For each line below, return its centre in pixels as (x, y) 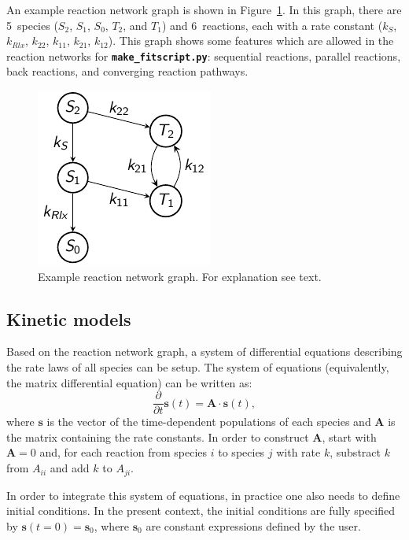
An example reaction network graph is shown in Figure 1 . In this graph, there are (204, 9)
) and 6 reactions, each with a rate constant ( (272, 25)
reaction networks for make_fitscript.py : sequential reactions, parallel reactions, (204, 55)
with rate (298, 452)
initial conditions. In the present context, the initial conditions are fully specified (201, 510)
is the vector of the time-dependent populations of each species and (209, 422)
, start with (349, 436)
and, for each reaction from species (123, 452)
